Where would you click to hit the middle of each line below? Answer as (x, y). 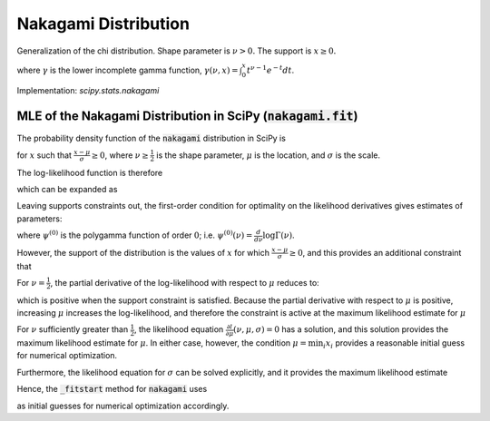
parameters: (39, 219)
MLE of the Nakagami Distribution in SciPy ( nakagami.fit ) (187, 117)
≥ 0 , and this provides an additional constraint (375, 252)
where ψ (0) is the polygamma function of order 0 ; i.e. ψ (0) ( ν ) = (135, 235)
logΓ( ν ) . (279, 235)
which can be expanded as (67, 189)
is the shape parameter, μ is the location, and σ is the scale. (268, 155)
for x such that (44, 155)
